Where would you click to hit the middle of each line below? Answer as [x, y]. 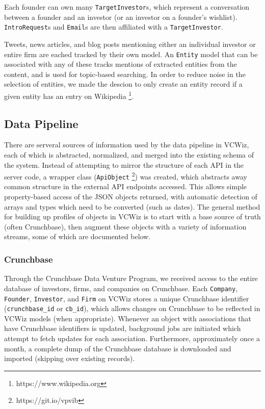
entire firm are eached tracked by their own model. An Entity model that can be [131, 54]
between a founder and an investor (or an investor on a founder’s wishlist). [121, 17]
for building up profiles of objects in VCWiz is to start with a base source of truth [132, 216]
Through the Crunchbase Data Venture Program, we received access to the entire [131, 278]
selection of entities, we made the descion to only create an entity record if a [123, 84]
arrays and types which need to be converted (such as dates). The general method [132, 206]
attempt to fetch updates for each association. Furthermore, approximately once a [132, 338]
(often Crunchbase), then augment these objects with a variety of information [125, 226]
